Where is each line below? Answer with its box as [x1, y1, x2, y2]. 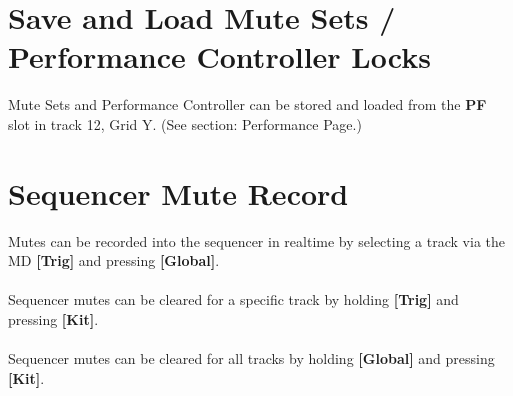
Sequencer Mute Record [8, 172, 349, 213]
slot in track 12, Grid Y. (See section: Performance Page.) [8, 113, 362, 134]
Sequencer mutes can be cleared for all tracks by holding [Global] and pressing [8, 348, 495, 369]
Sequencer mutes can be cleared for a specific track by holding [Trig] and [8, 289, 459, 310]
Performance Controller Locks [8, 36, 431, 77]
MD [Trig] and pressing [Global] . [8, 250, 220, 271]
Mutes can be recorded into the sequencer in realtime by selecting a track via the [8, 230, 505, 251]
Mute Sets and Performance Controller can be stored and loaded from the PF [8, 94, 487, 115]
